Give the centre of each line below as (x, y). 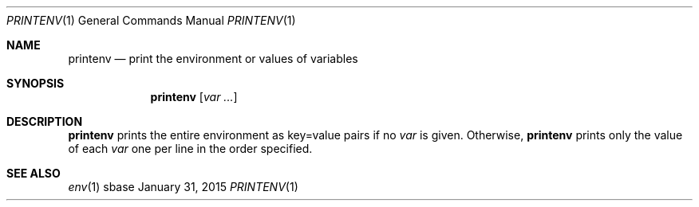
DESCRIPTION (45, 121)
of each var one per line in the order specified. (190, 148)
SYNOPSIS (36, 83)
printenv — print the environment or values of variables (213, 59)
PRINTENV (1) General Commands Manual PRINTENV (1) (151, 20)
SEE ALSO (34, 173)
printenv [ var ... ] (194, 97)
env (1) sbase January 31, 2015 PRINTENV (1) (183, 187)
